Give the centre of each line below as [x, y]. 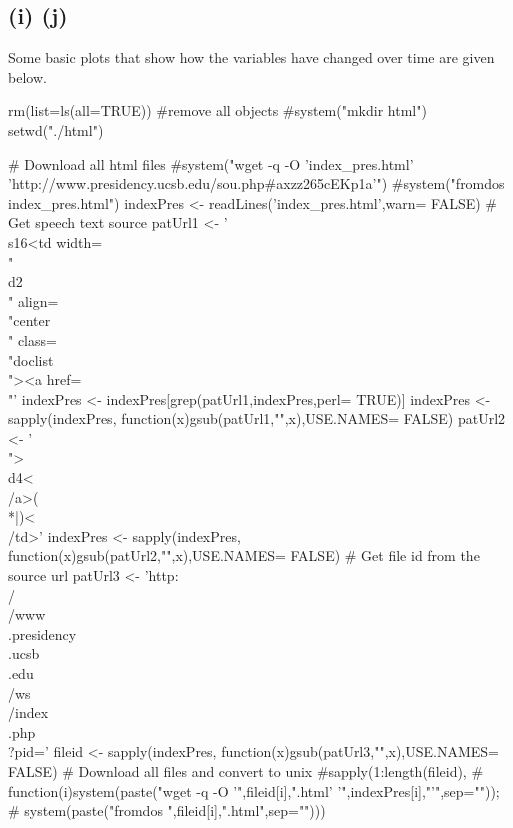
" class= [32, 339]
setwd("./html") [56, 129]
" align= [33, 300]
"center [29, 320]
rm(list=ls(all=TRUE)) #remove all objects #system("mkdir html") [217, 110]
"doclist [31, 359]
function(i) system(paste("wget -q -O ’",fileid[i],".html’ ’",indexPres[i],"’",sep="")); [254, 790]
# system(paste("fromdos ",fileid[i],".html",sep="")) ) [167, 810]
